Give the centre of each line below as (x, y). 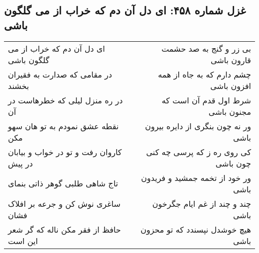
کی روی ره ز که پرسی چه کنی (198, 152)
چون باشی (233, 163)
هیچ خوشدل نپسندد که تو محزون (196, 229)
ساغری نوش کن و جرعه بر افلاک (64, 203)
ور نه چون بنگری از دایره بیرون (198, 126)
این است (23, 241)
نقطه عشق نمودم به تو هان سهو (64, 126)
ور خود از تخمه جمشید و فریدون (196, 177)
